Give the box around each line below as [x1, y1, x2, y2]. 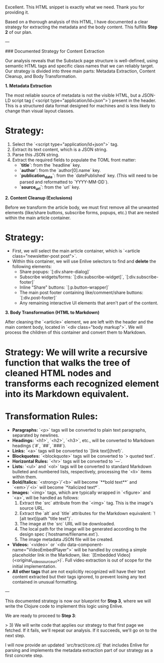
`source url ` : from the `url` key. [19, 184, 80, 191]
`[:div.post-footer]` [19, 295, 57, 301]
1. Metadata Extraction [5, 83, 52, 89]
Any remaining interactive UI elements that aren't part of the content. [19, 300, 159, 306]
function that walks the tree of [5, 357, 131, 368]
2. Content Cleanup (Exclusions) [5, 195, 72, 200]
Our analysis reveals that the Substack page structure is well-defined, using [5, 58, 158, 63]
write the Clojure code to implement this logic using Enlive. [5, 603, 123, 609]
